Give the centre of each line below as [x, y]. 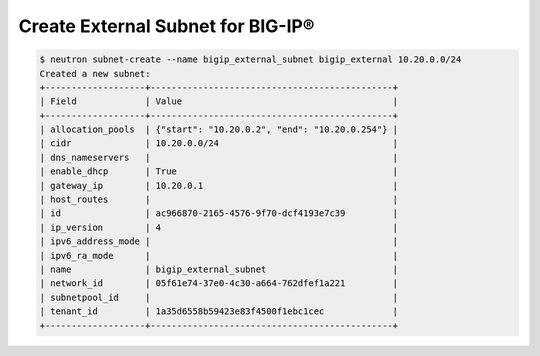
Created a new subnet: [95, 73]
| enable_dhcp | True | [219, 171]
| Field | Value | [219, 101]
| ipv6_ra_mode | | [219, 255]
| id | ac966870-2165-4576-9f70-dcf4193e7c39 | [219, 213]
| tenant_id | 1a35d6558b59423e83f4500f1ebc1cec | [219, 311]
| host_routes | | [219, 199]
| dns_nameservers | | [219, 157]
